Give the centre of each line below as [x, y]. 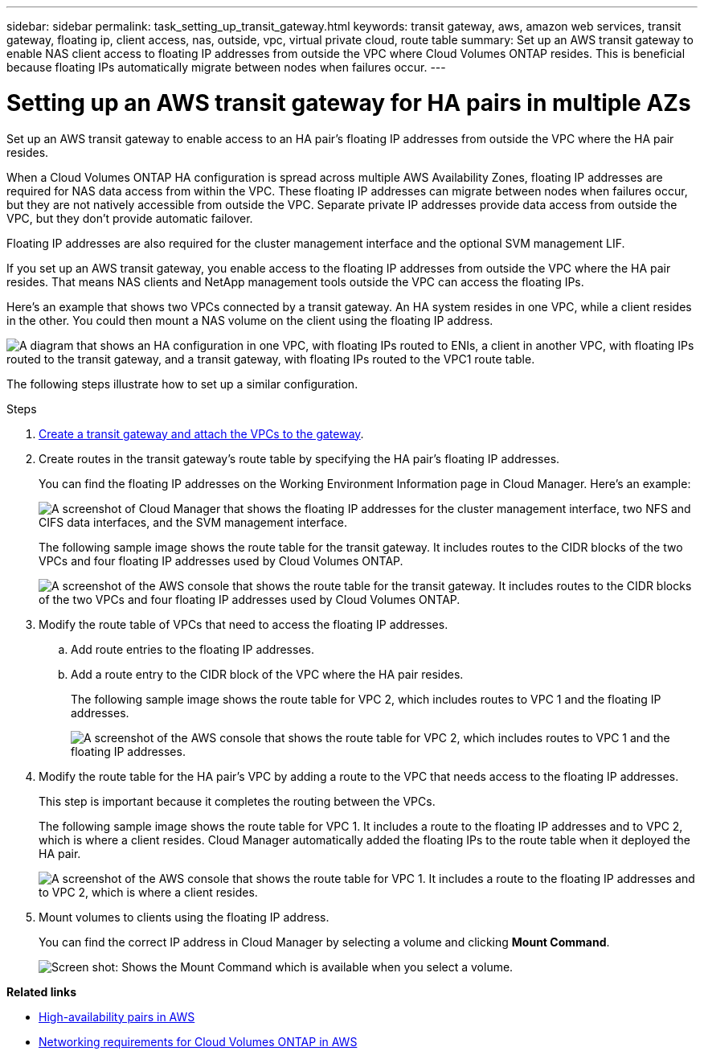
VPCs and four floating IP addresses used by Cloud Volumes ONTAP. [221, 560]
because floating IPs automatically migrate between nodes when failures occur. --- [226, 67]
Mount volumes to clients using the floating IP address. [184, 917]
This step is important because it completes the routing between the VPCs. [237, 801]
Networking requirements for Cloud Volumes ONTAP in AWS [198, 1041]
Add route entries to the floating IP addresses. [192, 649]
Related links [42, 991]
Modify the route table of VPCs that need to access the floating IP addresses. [244, 624]
